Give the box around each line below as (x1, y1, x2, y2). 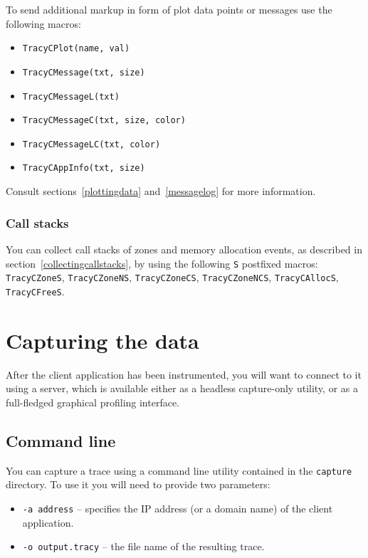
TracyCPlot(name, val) (22, 43, 130, 54)
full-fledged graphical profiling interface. (6, 394, 180, 409)
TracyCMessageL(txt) (22, 91, 120, 102)
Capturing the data (6, 325, 199, 354)
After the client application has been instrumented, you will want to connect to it (6, 367, 362, 381)
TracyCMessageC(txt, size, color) (22, 115, 186, 126)
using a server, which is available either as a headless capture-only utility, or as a (6, 381, 358, 396)
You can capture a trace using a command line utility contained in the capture (6, 463, 352, 478)
